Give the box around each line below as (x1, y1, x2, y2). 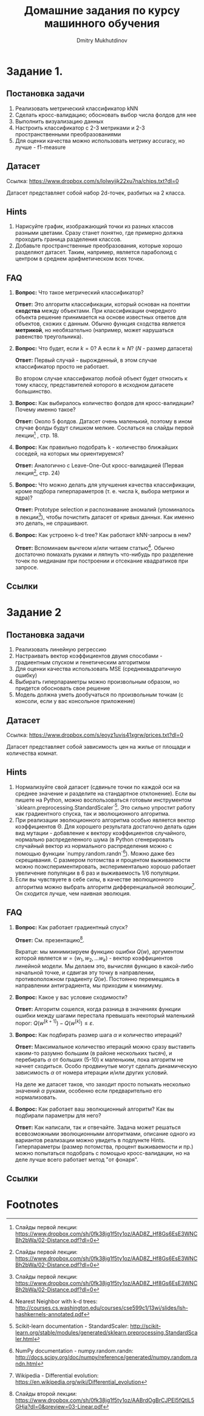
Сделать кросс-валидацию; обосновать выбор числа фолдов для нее (15, 111, 197, 119)
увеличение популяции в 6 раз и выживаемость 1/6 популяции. (15, 869, 180, 876)
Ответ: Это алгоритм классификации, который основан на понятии (15, 300, 190, 308)
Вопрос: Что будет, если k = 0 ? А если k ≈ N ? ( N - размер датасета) (15, 345, 193, 352)
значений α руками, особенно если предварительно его (15, 1087, 162, 1094)
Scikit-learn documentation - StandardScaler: (15, 1322, 129, 1330)
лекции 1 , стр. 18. (15, 431, 59, 439)
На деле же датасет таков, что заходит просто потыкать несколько (15, 1080, 191, 1088)
